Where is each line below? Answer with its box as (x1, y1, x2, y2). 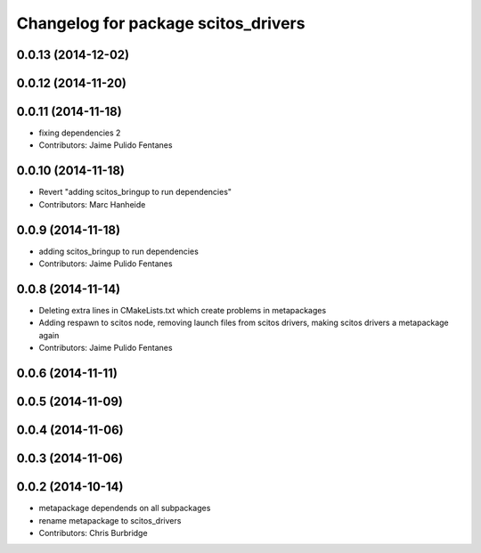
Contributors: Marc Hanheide (38, 199, 146, 209)
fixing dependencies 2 (38, 127, 121, 138)
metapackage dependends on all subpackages (38, 503, 211, 514)
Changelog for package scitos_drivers (16, 13, 306, 33)
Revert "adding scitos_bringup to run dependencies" (38, 187, 232, 198)
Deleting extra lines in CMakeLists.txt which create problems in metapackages (38, 305, 327, 315)
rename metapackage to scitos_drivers (38, 515, 182, 525)
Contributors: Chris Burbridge (38, 527, 148, 538)
